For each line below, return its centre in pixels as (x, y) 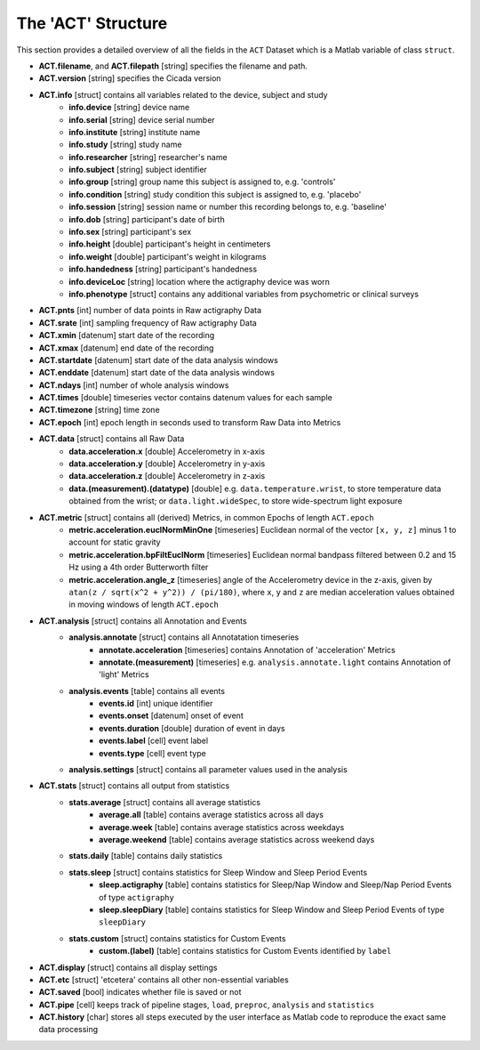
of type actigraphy (137, 897)
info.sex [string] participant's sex (130, 232)
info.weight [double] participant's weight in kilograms (168, 256)
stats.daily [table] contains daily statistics (146, 856)
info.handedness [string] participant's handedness (163, 269)
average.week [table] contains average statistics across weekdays (222, 827)
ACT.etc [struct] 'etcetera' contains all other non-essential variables (164, 980)
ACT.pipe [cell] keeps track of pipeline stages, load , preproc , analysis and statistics (207, 1005)
